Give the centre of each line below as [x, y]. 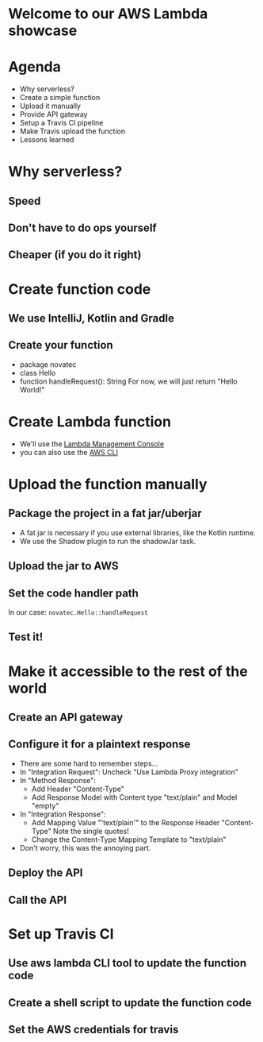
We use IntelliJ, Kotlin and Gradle [91, 318]
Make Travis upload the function [72, 131]
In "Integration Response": [63, 814]
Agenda [34, 67]
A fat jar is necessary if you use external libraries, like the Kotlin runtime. [137, 532]
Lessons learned [47, 140]
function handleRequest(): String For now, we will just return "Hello [128, 381]
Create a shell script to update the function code [130, 1003]
